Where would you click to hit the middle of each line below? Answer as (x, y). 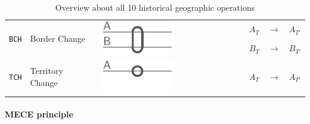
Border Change (58, 38)
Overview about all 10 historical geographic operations (155, 7)
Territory (46, 71)
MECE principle (39, 114)
